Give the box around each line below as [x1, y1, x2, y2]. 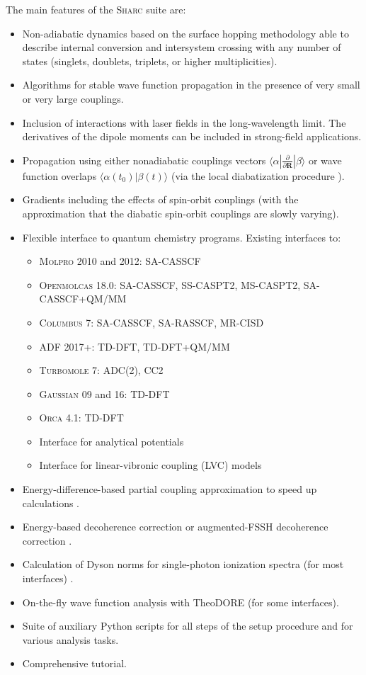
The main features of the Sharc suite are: [6, 2, 186, 16]
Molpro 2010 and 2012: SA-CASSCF [39, 254, 201, 268]
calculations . [22, 495, 80, 510]
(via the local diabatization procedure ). [171, 168, 345, 183]
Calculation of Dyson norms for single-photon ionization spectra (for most [22, 557, 344, 572]
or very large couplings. [22, 91, 124, 106]
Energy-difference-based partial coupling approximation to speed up [22, 482, 317, 497]
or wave [308, 152, 342, 167]
